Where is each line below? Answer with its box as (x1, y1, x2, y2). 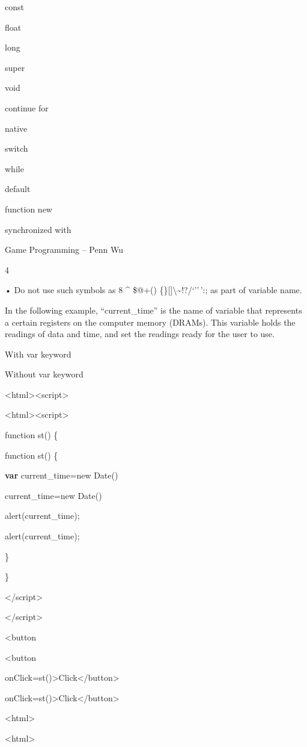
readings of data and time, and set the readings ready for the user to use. (5, 327, 275, 340)
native (5, 122, 28, 134)
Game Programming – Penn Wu (5, 243, 123, 256)
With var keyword (5, 347, 71, 360)
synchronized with (5, 223, 71, 235)
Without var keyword (5, 368, 84, 380)
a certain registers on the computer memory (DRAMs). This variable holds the (5, 315, 296, 328)
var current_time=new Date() (5, 469, 118, 482)
